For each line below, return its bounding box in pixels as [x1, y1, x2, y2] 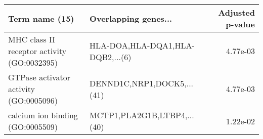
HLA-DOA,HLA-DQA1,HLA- [90, 39, 195, 51]
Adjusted [218, 7, 255, 18]
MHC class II [8, 33, 56, 45]
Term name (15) [8, 12, 74, 24]
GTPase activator [8, 71, 71, 83]
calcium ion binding [8, 109, 78, 121]
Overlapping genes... [90, 12, 172, 24]
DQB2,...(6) [90, 51, 131, 63]
